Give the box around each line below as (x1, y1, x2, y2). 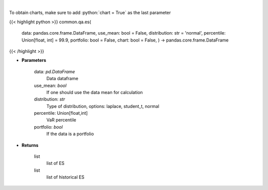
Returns (21, 142, 39, 148)
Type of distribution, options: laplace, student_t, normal (46, 103, 160, 109)
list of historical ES (46, 174, 84, 180)
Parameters (21, 57, 47, 63)
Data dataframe (46, 76, 79, 82)
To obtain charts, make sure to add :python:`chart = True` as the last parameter (9, 10, 171, 16)
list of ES (46, 160, 65, 166)
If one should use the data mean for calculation (46, 89, 143, 95)
